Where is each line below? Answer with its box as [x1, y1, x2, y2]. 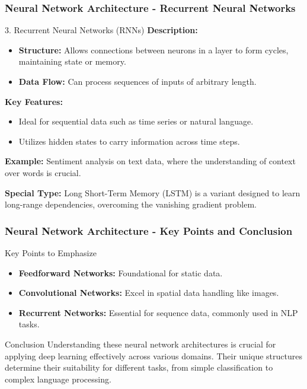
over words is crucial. [5, 166, 81, 178]
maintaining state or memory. [18, 55, 126, 68]
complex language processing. [5, 372, 111, 385]
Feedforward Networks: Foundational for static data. [18, 266, 223, 279]
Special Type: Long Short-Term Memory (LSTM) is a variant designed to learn [5, 186, 300, 199]
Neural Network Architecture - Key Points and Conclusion [5, 223, 293, 238]
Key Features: [5, 95, 63, 107]
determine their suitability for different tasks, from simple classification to [5, 361, 273, 374]
